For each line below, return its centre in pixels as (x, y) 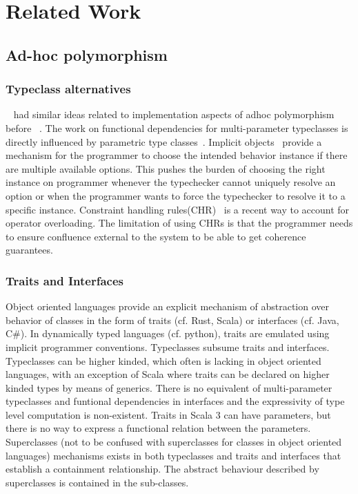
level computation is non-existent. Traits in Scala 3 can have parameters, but (168, 414)
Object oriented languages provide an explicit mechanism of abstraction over (167, 306)
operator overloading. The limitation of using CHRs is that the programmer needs (179, 223)
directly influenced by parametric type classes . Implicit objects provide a (164, 141)
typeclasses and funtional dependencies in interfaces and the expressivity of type (175, 401)
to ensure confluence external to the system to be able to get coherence (156, 236)
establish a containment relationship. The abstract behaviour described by (162, 469)
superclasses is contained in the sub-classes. (97, 482)
